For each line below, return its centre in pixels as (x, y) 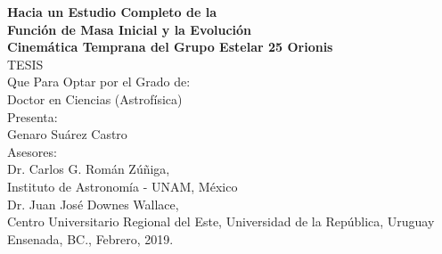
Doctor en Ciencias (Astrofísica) (95, 98)
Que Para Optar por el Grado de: (99, 82)
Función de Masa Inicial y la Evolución (130, 29)
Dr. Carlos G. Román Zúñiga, (89, 169)
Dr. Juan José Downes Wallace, (93, 204)
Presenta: (33, 116)
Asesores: (32, 151)
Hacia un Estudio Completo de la (112, 12)
